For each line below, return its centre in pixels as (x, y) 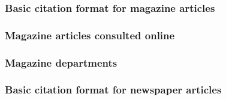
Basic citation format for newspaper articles (113, 90)
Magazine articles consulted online (90, 35)
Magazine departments (61, 62)
